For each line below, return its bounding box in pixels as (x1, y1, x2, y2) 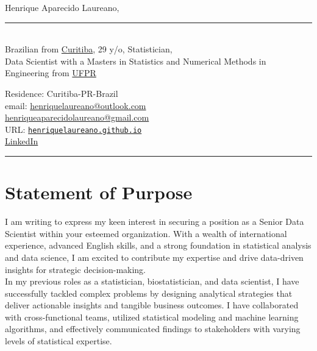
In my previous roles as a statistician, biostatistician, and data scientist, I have (5, 275, 299, 288)
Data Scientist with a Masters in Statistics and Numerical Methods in (5, 54, 266, 67)
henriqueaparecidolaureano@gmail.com (5, 111, 149, 124)
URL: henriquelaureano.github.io (5, 122, 142, 135)
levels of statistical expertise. (5, 335, 112, 347)
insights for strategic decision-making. (5, 263, 146, 275)
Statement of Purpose (5, 180, 193, 205)
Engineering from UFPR (5, 66, 96, 79)
